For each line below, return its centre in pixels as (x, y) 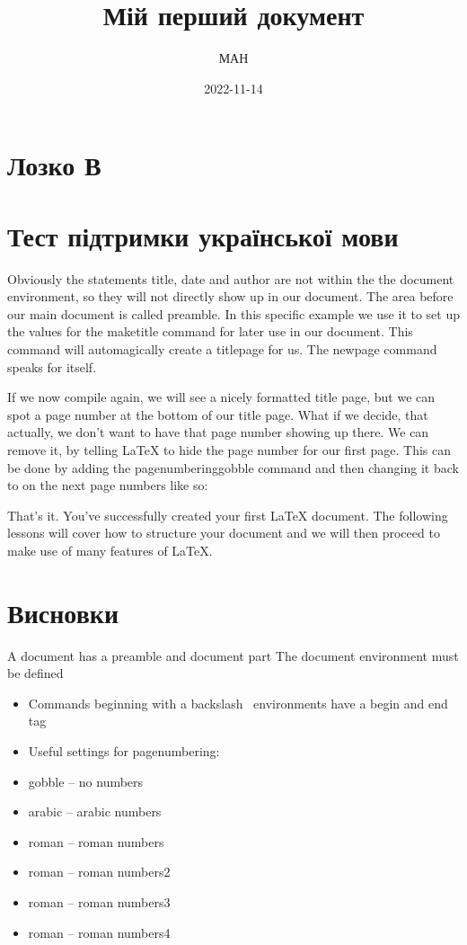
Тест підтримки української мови (203, 235)
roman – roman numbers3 (99, 902)
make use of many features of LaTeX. (110, 550)
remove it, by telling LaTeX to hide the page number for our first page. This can (229, 449)
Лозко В (54, 165)
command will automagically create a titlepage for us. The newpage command (222, 349)
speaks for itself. (52, 366)
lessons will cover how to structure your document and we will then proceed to (224, 533)
